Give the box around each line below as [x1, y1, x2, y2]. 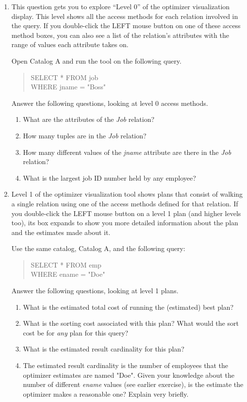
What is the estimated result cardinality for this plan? [23, 344, 184, 354]
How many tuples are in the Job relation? [23, 130, 147, 140]
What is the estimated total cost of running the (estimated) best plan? [23, 301, 234, 312]
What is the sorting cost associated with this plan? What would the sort [23, 318, 239, 328]
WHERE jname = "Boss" [31, 82, 106, 92]
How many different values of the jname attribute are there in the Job [23, 147, 231, 157]
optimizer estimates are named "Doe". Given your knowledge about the [23, 369, 234, 380]
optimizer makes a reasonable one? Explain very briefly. [23, 388, 189, 399]
